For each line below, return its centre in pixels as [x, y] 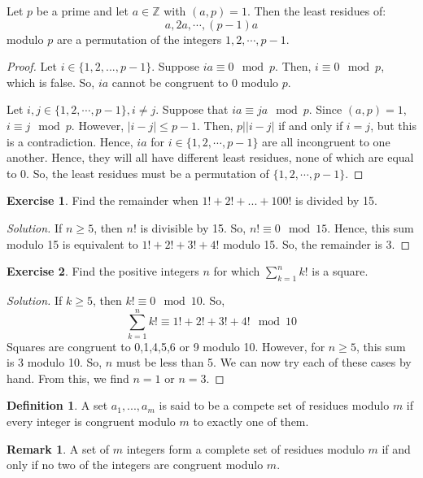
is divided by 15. [336, 200]
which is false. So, [51, 82]
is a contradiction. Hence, [70, 141]
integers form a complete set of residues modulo [245, 448]
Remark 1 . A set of [58, 448]
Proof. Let [32, 66]
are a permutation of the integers [139, 39]
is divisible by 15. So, [193, 227]
